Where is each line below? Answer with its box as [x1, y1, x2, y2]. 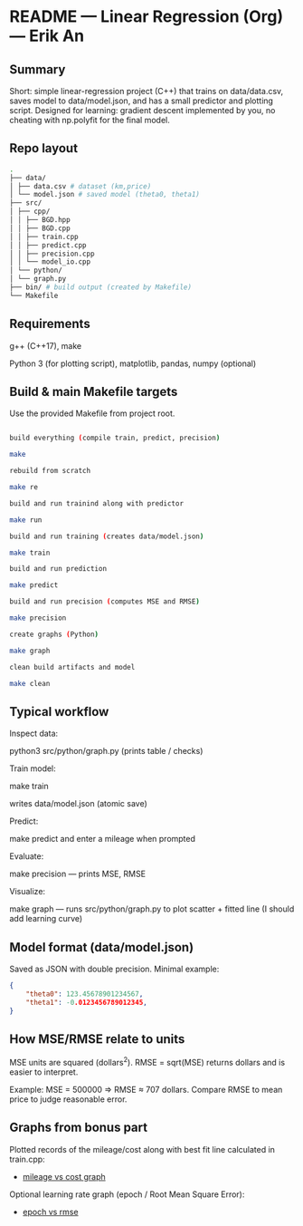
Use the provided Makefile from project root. [9, 408, 175, 419]
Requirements [9, 316, 90, 332]
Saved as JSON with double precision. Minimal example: [9, 963, 220, 975]
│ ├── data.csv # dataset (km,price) [9, 181, 152, 191]
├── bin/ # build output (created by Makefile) [9, 283, 193, 292]
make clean [9, 679, 51, 688]
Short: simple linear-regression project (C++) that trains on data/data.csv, [9, 86, 284, 96]
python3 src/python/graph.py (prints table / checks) [9, 746, 204, 757]
